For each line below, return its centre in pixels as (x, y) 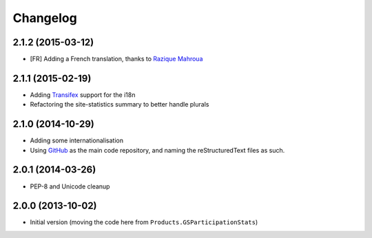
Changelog (45, 18)
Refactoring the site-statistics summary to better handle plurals (120, 105)
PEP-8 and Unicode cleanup (70, 186)
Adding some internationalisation (77, 140)
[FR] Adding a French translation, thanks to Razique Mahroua (116, 59)
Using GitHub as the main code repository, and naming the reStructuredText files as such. (157, 150)
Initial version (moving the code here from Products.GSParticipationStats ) (144, 222)
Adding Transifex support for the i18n (83, 95)
